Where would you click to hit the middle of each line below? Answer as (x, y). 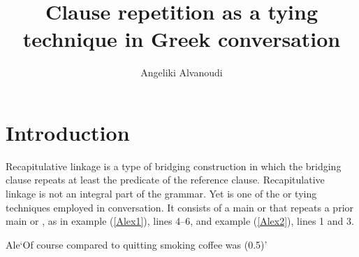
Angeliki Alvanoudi (182, 72)
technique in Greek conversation (182, 39)
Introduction (68, 132)
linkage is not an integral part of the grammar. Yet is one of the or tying (161, 194)
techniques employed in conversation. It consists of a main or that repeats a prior (180, 207)
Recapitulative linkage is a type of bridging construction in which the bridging (174, 166)
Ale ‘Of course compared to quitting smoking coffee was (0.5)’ (137, 244)
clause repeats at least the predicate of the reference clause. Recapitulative (165, 180)
